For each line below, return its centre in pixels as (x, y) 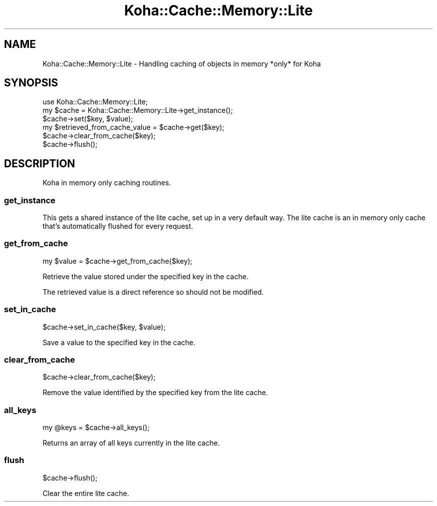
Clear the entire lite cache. (86, 493)
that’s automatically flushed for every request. (118, 226)
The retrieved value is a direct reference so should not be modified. (153, 292)
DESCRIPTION (40, 163)
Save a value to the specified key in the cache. (119, 342)
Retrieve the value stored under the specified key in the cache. (145, 276)
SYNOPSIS (31, 83)
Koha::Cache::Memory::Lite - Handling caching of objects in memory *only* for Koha (182, 63)
